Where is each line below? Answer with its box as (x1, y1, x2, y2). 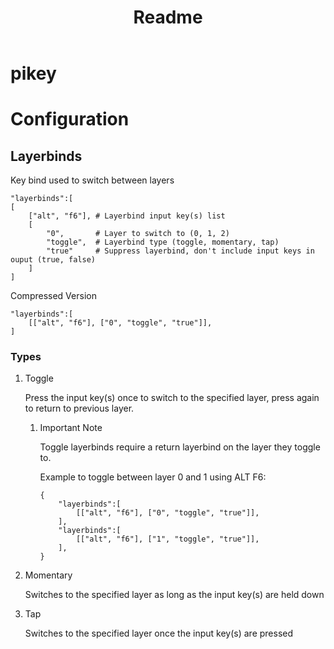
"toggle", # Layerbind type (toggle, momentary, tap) (46, 237, 280, 248)
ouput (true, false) (10, 255, 97, 265)
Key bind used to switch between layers (10, 174, 175, 186)
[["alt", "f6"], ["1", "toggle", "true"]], (75, 534, 260, 545)
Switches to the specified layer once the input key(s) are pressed (24, 627, 294, 640)
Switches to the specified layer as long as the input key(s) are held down (24, 589, 325, 601)
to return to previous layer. (24, 402, 135, 415)
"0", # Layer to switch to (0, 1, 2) (46, 229, 230, 239)
